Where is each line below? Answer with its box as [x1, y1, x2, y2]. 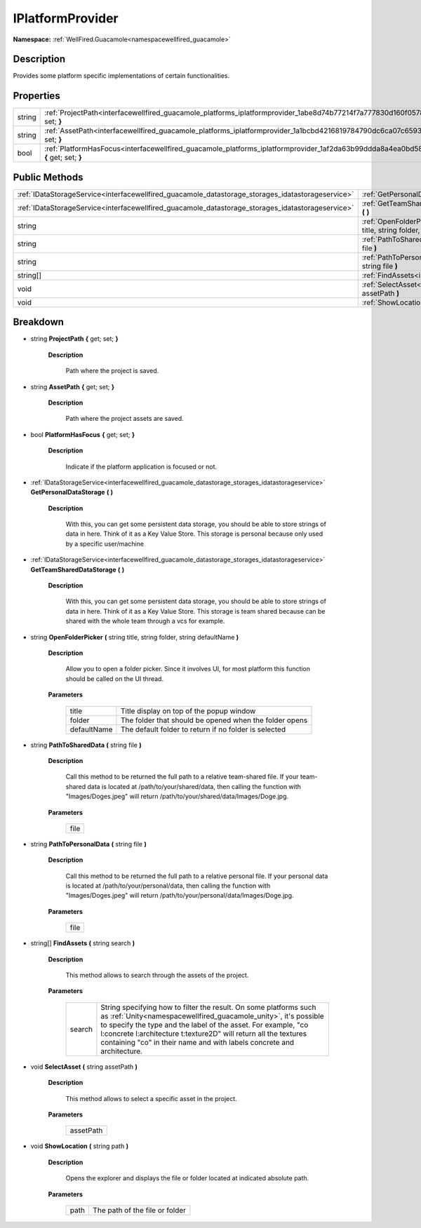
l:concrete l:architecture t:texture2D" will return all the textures [100, 1028, 307, 1038]
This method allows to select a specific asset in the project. [65, 1094, 238, 1102]
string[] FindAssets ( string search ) [30, 939, 135, 947]
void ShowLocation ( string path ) [30, 1142, 129, 1150]
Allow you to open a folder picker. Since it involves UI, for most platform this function [65, 665, 311, 673]
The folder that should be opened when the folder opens [120, 715, 308, 725]
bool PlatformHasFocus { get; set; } [30, 430, 135, 438]
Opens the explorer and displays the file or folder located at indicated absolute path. [65, 1174, 309, 1182]
